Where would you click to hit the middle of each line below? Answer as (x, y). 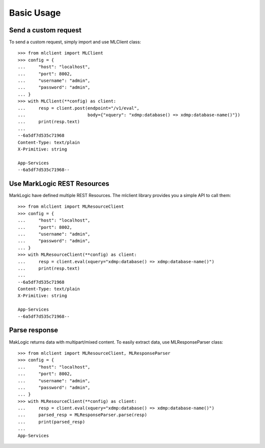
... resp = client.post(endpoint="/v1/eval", (79, 108)
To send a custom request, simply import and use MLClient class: (75, 42)
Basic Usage (35, 13)
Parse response (34, 330)
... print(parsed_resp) (52, 422)
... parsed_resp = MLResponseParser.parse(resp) (82, 415)
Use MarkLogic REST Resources (59, 184)
